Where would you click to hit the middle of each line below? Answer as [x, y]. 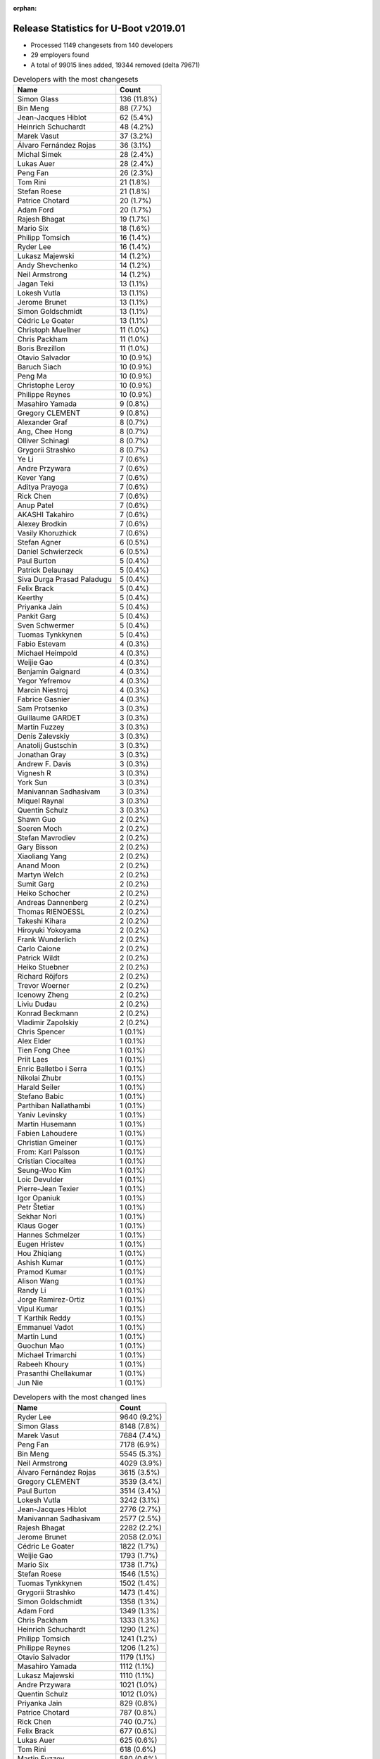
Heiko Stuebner [43, 967]
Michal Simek [40, 155]
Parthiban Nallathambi [54, 1106]
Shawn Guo [37, 820]
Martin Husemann [47, 1124]
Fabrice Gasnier [44, 699]
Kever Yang [36, 478]
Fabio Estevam [42, 644]
